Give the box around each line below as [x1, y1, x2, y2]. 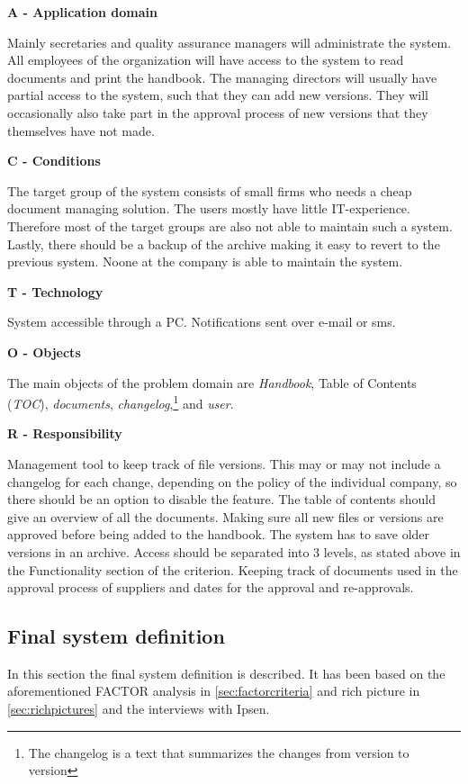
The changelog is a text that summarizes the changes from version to [28, 743, 409, 761]
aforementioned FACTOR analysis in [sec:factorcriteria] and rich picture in [7, 681, 420, 700]
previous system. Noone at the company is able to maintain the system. [7, 252, 403, 271]
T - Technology [7, 282, 103, 301]
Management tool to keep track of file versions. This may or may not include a [7, 454, 441, 473]
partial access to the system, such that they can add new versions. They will [7, 86, 429, 104]
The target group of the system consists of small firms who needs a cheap [7, 181, 412, 200]
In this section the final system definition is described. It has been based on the [7, 663, 445, 682]
